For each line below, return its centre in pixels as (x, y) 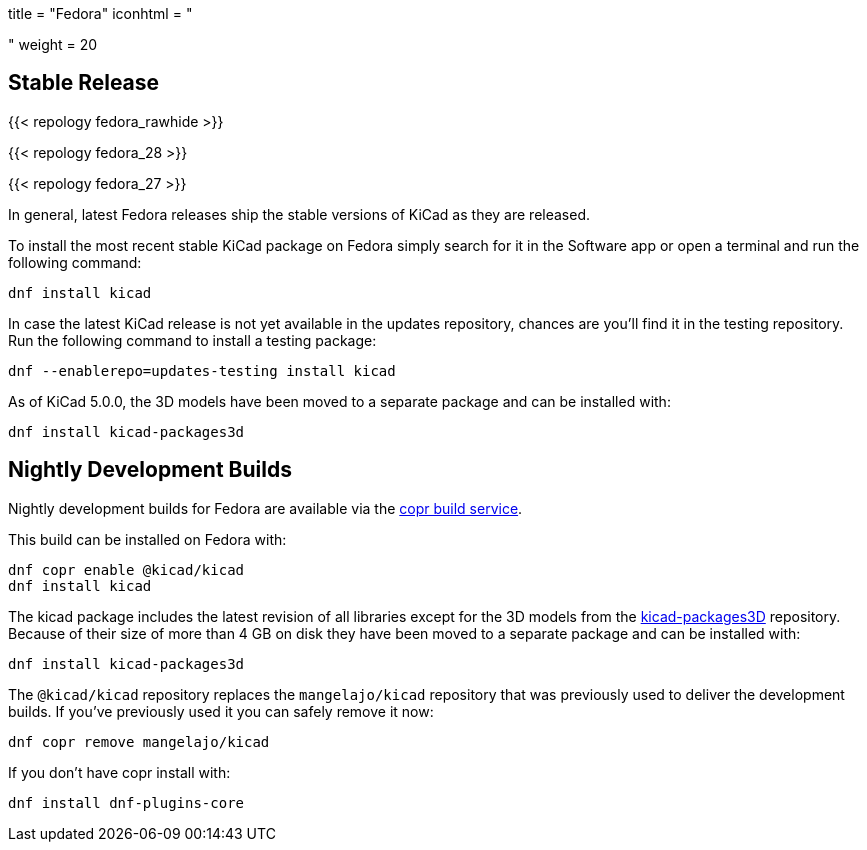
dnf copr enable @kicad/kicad (126, 569)
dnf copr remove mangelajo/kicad (139, 741)
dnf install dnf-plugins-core (126, 802)
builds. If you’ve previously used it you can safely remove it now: (221, 711)
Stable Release (84, 83)
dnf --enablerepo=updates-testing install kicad (202, 370)
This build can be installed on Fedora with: (147, 539)
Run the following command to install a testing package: (192, 340)
